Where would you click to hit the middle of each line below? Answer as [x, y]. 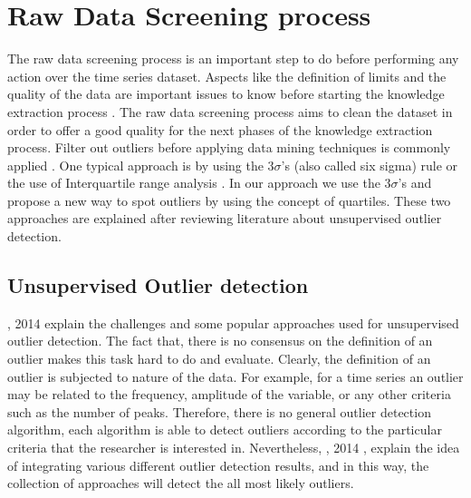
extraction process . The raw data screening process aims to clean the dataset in [230, 111]
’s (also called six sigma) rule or [370, 165]
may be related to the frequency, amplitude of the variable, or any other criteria [229, 394]
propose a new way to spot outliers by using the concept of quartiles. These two [229, 200]
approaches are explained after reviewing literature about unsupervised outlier [225, 218]
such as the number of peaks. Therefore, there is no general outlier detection [219, 411]
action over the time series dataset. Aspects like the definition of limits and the [227, 76]
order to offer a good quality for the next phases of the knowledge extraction [220, 129]
